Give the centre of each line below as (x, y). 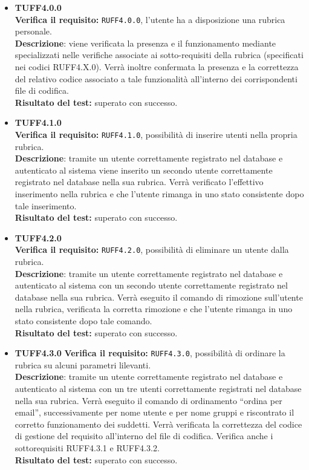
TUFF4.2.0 (38, 237)
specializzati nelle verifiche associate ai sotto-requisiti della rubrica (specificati (159, 55)
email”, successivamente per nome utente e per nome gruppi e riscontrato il (154, 412)
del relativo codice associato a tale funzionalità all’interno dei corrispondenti (156, 78)
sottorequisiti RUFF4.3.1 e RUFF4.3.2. (87, 448)
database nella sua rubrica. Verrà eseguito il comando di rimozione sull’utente (159, 297)
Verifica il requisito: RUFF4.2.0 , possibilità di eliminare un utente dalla (152, 250)
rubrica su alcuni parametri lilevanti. (83, 364)
